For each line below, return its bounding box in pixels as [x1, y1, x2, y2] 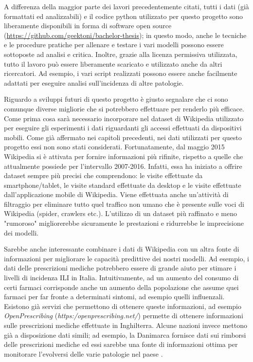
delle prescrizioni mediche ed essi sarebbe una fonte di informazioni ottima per [4, 339, 238, 349]
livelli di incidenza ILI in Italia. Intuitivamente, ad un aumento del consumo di [4, 272, 239, 283]
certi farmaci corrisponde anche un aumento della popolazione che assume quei [4, 282, 239, 292]
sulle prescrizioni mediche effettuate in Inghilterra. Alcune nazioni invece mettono [4, 320, 248, 330]
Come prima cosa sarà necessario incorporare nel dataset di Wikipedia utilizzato [4, 113, 244, 123]
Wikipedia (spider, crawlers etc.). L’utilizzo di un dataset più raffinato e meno [4, 208, 237, 218]
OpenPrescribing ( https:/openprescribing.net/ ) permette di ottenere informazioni [4, 310, 243, 321]
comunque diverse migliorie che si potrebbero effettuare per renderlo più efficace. [4, 103, 244, 113]
